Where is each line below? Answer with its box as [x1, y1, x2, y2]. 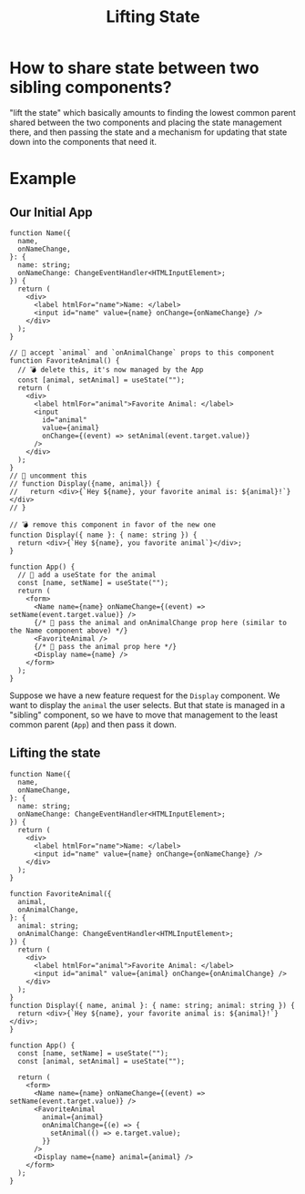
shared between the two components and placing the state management [9, 117, 282, 128]
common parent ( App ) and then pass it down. [9, 718, 178, 730]
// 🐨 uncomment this [9, 471, 88, 480]
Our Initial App [9, 204, 93, 220]
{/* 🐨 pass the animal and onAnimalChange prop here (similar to [33, 618, 287, 627]
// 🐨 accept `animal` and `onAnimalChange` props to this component [9, 348, 275, 357]
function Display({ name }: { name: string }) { [9, 530, 198, 540]
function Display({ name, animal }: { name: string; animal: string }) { [9, 1001, 296, 1010]
